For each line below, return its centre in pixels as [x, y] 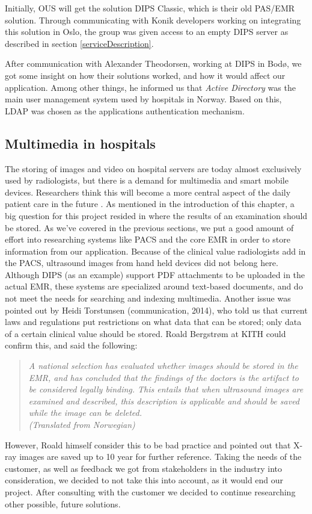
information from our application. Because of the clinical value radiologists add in [155, 251]
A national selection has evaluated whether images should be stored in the [163, 366]
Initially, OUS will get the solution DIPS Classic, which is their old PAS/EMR [150, 8]
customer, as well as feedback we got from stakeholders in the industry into [144, 468]
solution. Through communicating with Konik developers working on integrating [153, 20]
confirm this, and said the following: [71, 345]
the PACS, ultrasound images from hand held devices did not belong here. [142, 263]
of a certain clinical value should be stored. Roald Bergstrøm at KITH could [145, 333]
